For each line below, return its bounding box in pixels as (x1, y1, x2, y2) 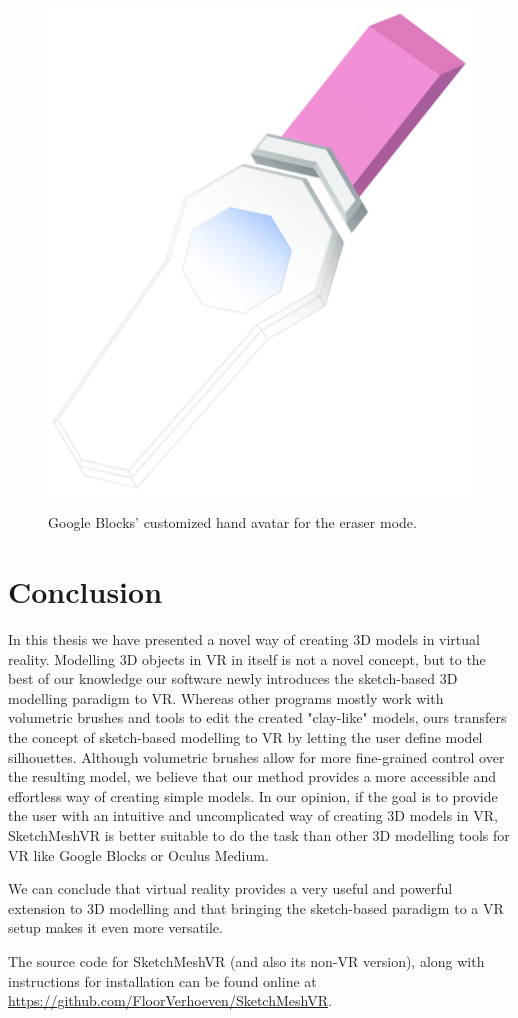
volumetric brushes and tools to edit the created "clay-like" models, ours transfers (8, 707, 507, 728)
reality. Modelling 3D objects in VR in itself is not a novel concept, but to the (8, 648, 486, 669)
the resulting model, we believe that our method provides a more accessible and (8, 766, 497, 787)
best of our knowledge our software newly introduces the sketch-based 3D (8, 668, 458, 689)
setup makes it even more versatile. (8, 917, 223, 938)
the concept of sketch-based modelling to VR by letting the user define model (8, 727, 483, 748)
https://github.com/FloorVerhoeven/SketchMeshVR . (8, 990, 332, 1011)
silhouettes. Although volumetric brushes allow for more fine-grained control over (8, 746, 505, 767)
